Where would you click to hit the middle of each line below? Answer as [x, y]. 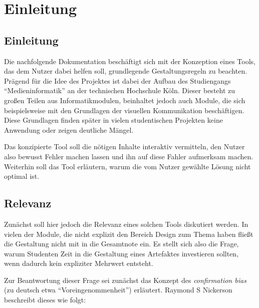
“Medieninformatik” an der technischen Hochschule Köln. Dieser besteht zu [120, 90]
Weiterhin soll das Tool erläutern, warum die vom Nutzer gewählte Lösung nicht [127, 166]
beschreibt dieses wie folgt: [45, 300]
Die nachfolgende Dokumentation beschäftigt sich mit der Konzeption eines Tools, [130, 61]
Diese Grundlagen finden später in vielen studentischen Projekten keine [113, 120]
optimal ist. [22, 176]
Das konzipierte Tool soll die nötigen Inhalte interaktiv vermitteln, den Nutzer [124, 146]
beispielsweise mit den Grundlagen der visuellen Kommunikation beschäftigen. [124, 110]
